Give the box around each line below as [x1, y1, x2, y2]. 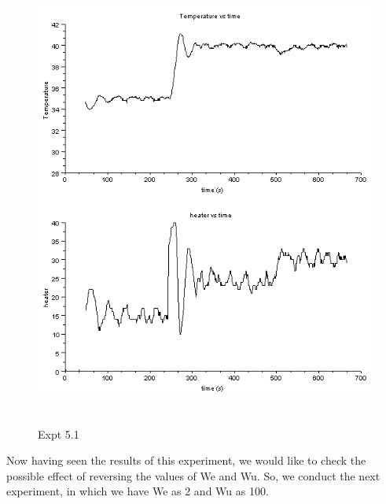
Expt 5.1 [38, 425, 79, 442]
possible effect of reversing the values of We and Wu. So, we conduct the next [6, 467, 380, 484]
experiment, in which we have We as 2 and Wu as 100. [6, 483, 269, 499]
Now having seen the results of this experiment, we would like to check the [6, 452, 366, 469]
